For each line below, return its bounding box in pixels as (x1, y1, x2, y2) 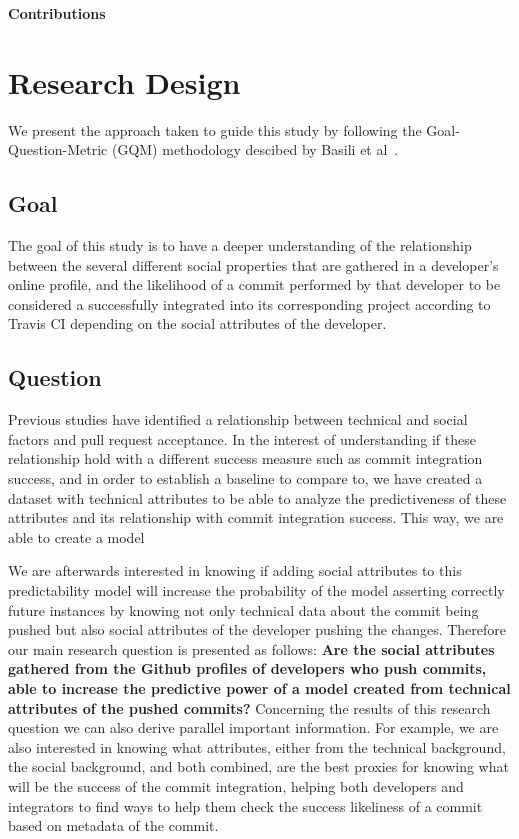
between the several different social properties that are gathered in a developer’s (8, 254, 499, 275)
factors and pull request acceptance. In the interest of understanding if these (8, 428, 476, 449)
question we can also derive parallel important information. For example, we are (8, 717, 499, 738)
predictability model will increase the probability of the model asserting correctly (8, 580, 505, 601)
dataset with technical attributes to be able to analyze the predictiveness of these (8, 487, 507, 508)
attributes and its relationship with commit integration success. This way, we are (8, 507, 504, 528)
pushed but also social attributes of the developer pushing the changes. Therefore (8, 619, 507, 640)
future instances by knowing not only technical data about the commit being (8, 599, 479, 620)
